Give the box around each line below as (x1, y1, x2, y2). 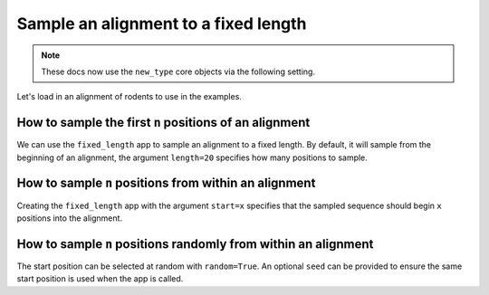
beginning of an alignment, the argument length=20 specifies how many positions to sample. (16, 152, 369, 163)
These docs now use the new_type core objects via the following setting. (41, 66, 316, 77)
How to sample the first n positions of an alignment (16, 115, 311, 130)
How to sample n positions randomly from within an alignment (16, 236, 374, 252)
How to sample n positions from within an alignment (16, 176, 316, 191)
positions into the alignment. (16, 213, 122, 224)
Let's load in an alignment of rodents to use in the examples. (16, 91, 242, 102)
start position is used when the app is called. (16, 273, 184, 284)
